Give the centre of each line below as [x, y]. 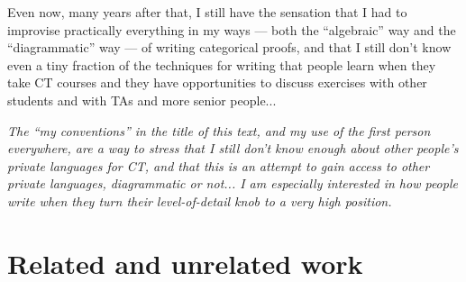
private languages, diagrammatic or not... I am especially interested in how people [233, 183]
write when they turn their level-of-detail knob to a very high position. [200, 200]
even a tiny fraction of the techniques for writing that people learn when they [222, 64]
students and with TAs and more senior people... [142, 100]
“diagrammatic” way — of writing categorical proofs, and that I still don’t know [229, 47]
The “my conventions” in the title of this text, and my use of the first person [219, 130]
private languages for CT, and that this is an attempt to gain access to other [219, 165]
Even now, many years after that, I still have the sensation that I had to [207, 12]
